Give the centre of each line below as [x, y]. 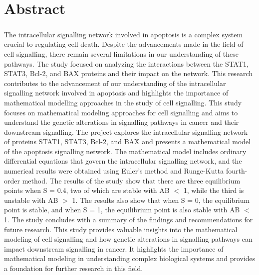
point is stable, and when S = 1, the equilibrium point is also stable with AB [122, 210]
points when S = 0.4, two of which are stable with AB [87, 190]
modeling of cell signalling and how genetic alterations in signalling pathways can [128, 239]
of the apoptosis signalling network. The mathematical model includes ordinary [125, 151]
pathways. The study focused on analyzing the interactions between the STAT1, [126, 63]
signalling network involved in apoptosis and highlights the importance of [116, 93]
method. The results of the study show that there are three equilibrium [131, 180]
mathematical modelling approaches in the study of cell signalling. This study [123, 102]
